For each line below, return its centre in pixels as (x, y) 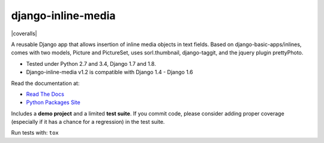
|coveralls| (24, 34)
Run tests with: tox (35, 133)
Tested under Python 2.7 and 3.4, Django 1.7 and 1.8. (91, 63)
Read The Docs (45, 94)
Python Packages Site (53, 102)
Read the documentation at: (45, 83)
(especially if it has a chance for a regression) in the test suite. (88, 122)
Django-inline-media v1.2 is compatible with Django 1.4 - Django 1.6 (109, 72)
